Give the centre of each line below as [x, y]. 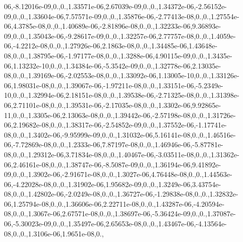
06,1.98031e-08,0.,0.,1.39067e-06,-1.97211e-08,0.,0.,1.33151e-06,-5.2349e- [114, 85]
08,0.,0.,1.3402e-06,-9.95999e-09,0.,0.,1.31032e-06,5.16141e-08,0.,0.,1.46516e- [120, 134]
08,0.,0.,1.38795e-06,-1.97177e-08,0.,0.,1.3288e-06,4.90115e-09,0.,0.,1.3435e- [118, 55]
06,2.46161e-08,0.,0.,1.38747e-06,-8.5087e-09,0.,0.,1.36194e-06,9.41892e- [113, 164]
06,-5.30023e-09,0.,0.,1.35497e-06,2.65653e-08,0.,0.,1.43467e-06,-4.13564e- [115, 224]
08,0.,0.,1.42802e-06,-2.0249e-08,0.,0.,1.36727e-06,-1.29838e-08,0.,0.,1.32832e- [121, 194]
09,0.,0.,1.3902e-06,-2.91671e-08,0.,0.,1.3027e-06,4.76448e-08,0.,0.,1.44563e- [118, 174]
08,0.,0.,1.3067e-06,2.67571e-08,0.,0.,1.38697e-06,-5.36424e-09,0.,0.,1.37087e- [120, 214]
